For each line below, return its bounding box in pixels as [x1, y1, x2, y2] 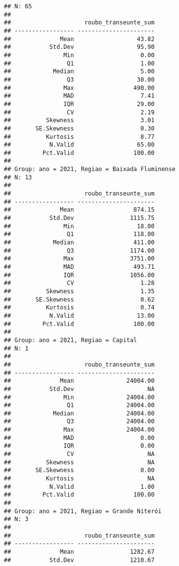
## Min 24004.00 [4, 393, 155, 401]
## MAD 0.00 [4, 434, 155, 441]
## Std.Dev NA [4, 385, 155, 392]
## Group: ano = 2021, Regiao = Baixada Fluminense [4, 166, 176, 173]
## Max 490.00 [4, 84, 155, 91]
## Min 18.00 [4, 222, 155, 230]
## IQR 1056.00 [4, 271, 155, 279]
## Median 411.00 [4, 239, 155, 246]
